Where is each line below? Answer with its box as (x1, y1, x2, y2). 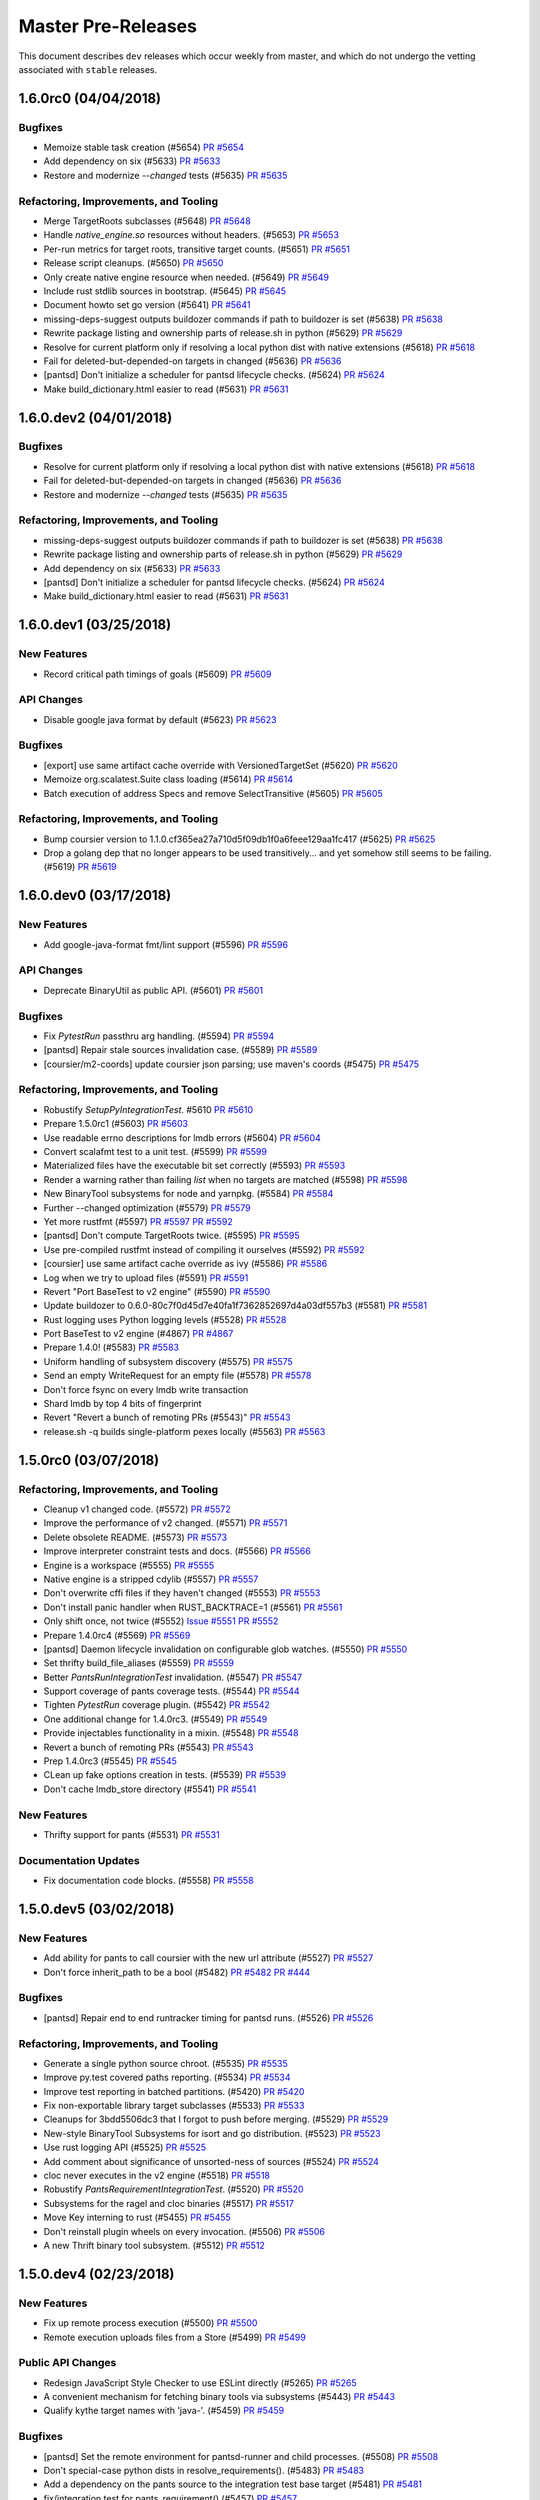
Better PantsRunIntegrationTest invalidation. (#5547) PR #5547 (43, 1671, 303, 1683)
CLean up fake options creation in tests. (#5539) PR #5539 (43, 1769, 287, 1781)
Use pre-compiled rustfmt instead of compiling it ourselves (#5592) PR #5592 (43, 1243, 365, 1255)
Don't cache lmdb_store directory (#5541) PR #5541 (43, 1783, 257, 1795)
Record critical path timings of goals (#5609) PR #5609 (43, 668, 272, 680)
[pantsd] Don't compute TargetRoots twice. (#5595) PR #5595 (43, 1230, 300, 1242)
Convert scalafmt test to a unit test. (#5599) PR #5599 (43, 1146, 267, 1158)
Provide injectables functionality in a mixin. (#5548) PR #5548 (43, 1727, 299, 1739)
